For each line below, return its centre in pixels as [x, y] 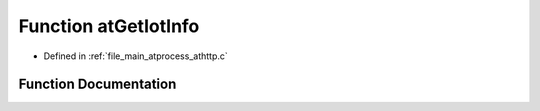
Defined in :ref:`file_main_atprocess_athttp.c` [136, 56]
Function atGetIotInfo [109, 26]
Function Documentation [97, 84]
